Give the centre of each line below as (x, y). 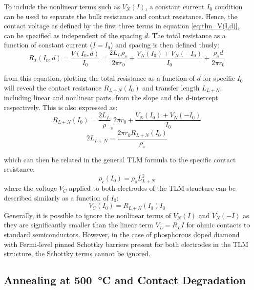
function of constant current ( (48, 45)
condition (229, 6)
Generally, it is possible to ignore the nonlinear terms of (88, 215)
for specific (219, 78)
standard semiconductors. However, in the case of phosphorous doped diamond (122, 234)
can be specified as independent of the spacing (73, 35)
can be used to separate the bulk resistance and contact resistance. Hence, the (121, 16)
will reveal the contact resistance (53, 87)
